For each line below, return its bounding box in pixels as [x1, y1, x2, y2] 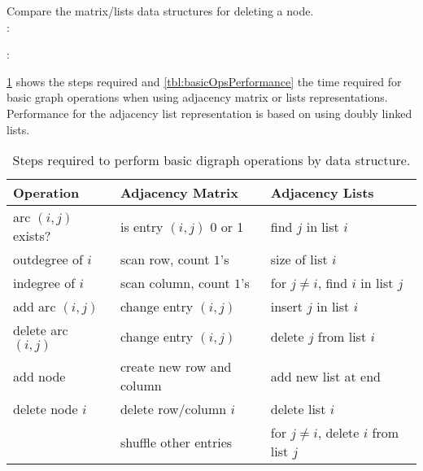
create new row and [120, 357, 232, 377]
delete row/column [120, 399, 227, 419]
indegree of [13, 273, 76, 293]
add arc [13, 297, 56, 316]
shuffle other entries [120, 432, 233, 451]
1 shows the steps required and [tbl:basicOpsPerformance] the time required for [7, 72, 402, 89]
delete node [13, 399, 78, 419]
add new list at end [270, 366, 381, 386]
